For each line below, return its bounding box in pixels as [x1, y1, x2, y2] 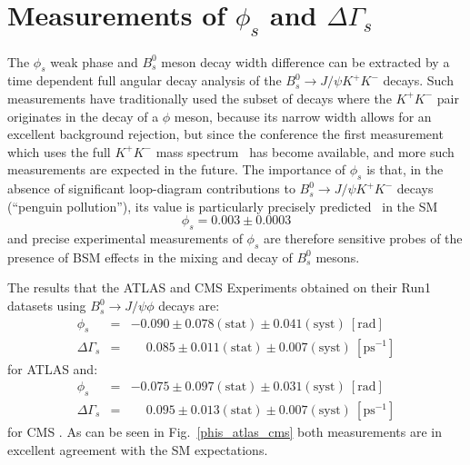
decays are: [158, 296, 220, 315]
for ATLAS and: [7, 359, 98, 378]
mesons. [315, 247, 360, 266]
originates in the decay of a [7, 106, 159, 125]
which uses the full [7, 142, 111, 161]
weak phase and [50, 52, 138, 71]
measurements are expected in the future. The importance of [7, 160, 346, 179]
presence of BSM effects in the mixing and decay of [7, 247, 293, 266]
